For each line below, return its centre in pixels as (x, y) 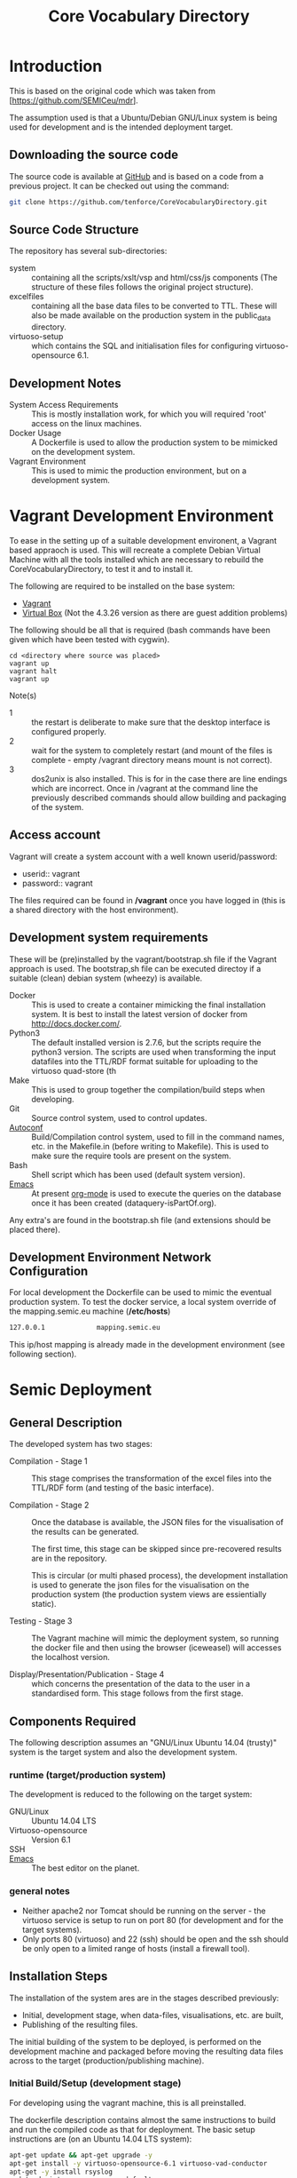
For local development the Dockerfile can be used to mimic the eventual (141, 1292)
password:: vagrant (57, 883)
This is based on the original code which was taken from (112, 91)
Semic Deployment (81, 1390)
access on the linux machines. (86, 424)
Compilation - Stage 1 (48, 1461)
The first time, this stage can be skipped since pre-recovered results (156, 1549)
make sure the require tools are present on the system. (132, 1156)
